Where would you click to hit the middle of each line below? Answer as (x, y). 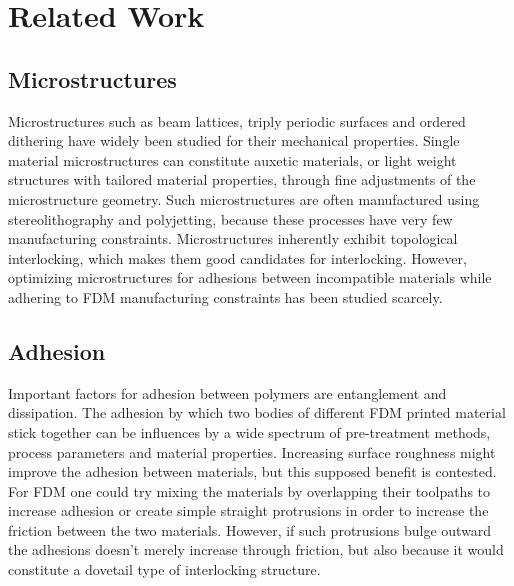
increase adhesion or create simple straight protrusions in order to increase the (248, 510)
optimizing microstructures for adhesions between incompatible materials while (250, 277)
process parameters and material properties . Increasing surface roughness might (252, 451)
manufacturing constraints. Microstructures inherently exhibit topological (233, 238)
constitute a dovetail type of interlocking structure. (164, 569)
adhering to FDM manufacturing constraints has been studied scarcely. (225, 296)
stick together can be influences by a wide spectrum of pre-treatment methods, (249, 431)
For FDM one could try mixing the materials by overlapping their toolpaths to (249, 490)
